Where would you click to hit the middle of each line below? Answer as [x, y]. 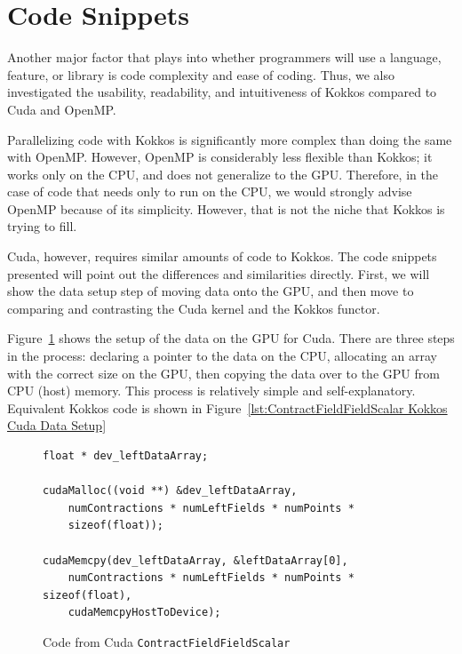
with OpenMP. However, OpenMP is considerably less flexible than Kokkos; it [220, 157]
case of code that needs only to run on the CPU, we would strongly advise [210, 191]
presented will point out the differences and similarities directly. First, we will [219, 273]
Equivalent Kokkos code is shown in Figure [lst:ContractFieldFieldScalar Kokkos [227, 407]
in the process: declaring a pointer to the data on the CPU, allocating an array [222, 356]
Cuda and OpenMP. [62, 109]
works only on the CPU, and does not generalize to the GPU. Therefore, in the [223, 174]
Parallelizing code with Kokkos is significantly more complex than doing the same [230, 139]
